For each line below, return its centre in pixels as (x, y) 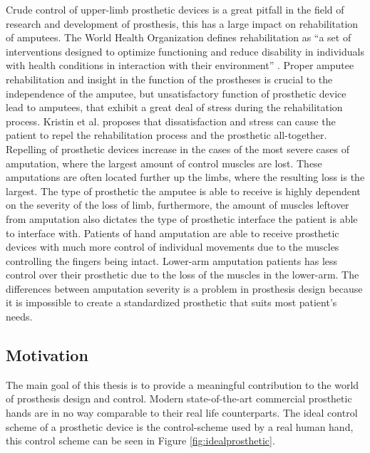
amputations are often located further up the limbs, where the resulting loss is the (185, 177)
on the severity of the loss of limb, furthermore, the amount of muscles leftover (178, 205)
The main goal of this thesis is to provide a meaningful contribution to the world (183, 384)
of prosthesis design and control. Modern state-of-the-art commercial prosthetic (179, 399)
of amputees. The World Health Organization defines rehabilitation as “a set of (179, 37)
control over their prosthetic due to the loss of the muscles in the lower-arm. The (183, 275)
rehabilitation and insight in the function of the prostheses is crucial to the (169, 79)
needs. (19, 317)
